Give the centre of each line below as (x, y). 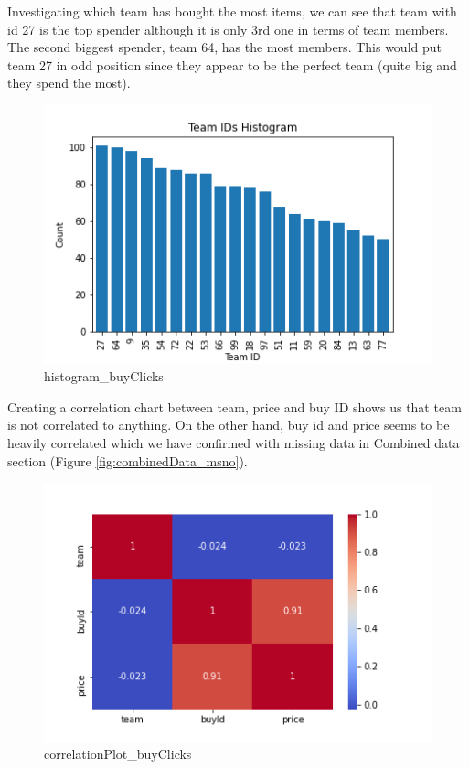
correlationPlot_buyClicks (118, 754)
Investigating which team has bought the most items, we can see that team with (232, 11)
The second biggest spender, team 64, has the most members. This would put (225, 47)
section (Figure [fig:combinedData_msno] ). (128, 460)
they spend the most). (69, 83)
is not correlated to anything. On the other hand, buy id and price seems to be (229, 425)
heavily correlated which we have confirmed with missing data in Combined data (234, 443)
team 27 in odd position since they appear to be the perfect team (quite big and (232, 64)
